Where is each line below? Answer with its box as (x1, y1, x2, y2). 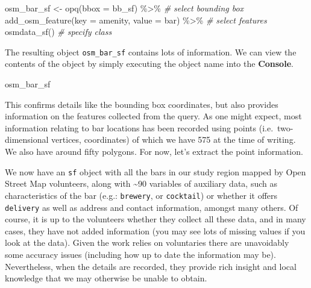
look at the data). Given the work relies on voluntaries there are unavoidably (5, 236, 289, 249)
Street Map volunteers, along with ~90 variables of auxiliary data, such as (5, 177, 277, 190)
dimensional (5, 133, 49, 146)
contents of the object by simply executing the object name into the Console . (5, 57, 294, 70)
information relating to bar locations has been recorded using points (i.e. (5, 121, 274, 134)
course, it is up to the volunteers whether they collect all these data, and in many (5, 213, 306, 225)
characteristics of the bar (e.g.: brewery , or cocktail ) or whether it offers (5, 189, 278, 201)
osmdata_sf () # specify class (5, 25, 112, 38)
